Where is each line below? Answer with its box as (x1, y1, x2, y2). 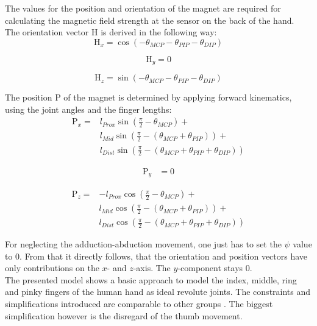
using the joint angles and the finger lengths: (5, 102, 172, 115)
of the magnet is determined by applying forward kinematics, (63, 91, 292, 104)
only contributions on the (5, 261, 99, 274)
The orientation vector (5, 26, 89, 38)
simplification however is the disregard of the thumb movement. (5, 309, 243, 322)
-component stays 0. (177, 261, 252, 274)
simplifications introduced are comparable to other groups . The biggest (5, 297, 273, 310)
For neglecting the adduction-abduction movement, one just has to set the (5, 238, 282, 250)
